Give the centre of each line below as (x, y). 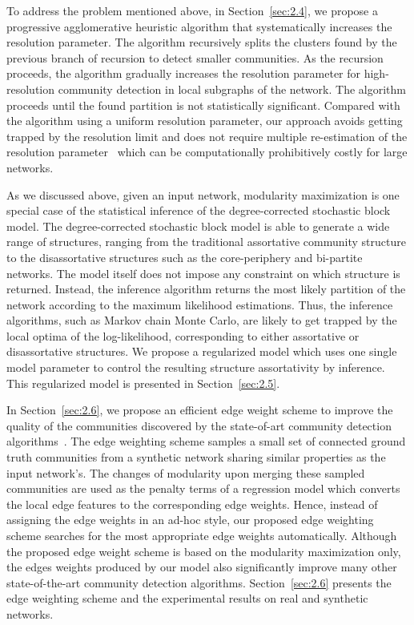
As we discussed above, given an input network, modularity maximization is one (203, 194)
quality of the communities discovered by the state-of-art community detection (199, 425)
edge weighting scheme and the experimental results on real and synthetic (187, 598)
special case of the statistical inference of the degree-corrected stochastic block (199, 210)
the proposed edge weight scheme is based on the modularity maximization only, (204, 551)
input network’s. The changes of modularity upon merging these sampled (186, 472)
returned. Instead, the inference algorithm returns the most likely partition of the (206, 289)
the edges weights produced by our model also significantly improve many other (202, 567)
